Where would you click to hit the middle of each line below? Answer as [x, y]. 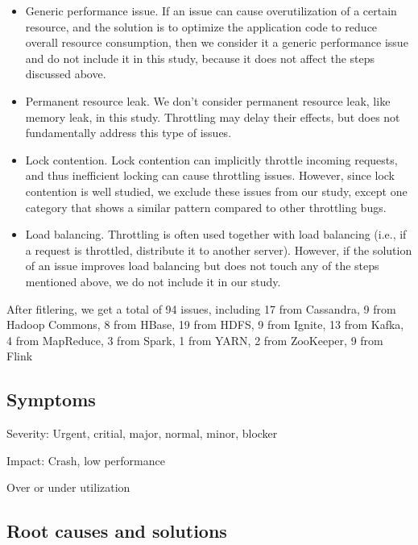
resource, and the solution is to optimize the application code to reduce [201, 26]
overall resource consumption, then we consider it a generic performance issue [217, 42]
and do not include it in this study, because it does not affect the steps [200, 58]
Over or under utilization [68, 487]
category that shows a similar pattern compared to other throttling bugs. [206, 207]
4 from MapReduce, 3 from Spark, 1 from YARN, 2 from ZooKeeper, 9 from [195, 340]
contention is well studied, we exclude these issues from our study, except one [216, 191]
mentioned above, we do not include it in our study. [153, 281]
